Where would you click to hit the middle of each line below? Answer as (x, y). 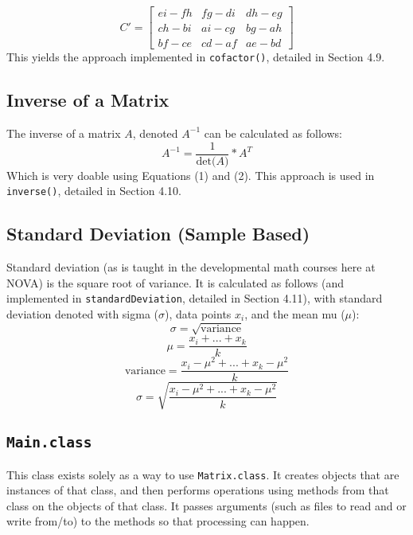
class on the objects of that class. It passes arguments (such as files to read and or (206, 505)
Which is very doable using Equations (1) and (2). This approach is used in (191, 175)
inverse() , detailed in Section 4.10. (94, 191)
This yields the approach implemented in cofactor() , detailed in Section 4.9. (196, 57)
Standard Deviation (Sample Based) (158, 234)
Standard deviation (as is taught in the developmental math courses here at (191, 267)
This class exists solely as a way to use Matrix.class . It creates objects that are (203, 474)
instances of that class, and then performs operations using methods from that (198, 490)
